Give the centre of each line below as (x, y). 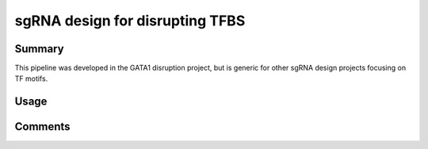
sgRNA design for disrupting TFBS (130, 21)
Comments (42, 127)
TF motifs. (31, 78)
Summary (39, 49)
